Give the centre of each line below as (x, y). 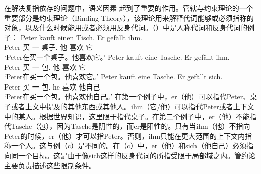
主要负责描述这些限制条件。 (50, 165)
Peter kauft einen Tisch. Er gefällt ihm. (81, 37)
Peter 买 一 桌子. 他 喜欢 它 (49, 47)
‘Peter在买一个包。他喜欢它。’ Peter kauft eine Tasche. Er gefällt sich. (113, 77)
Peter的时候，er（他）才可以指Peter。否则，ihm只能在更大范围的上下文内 (125, 136)
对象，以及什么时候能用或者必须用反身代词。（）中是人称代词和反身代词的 (126, 27)
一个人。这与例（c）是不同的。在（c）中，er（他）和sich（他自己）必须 (129, 146)
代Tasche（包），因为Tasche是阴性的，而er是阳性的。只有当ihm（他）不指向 (127, 126)
